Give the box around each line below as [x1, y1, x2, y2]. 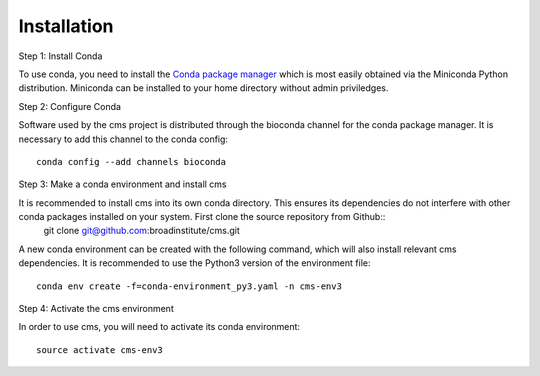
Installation [18, 15, 114, 37]
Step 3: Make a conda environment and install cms [18, 178, 227, 190]
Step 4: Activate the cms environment [18, 303, 174, 315]
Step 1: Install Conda [18, 50, 103, 62]
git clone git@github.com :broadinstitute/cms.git [43, 225, 240, 237]
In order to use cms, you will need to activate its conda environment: [18, 321, 300, 333]
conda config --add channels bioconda [36, 156, 227, 167]
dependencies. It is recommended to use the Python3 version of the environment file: [18, 257, 371, 269]
